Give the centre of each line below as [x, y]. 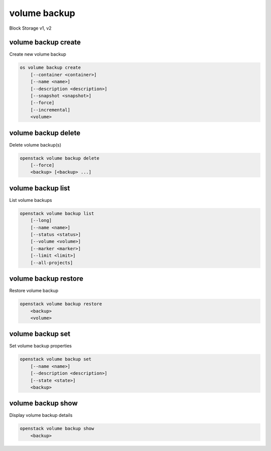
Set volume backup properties [41, 346]
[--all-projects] [52, 263]
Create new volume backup [38, 54]
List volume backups [31, 200]
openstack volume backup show [57, 429]
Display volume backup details [41, 415]
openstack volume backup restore [61, 304]
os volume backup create [50, 68]
